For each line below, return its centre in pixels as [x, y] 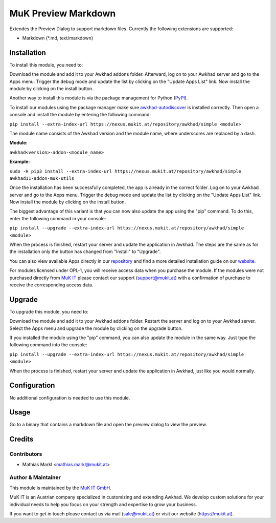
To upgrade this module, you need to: [49, 311]
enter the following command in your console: [58, 218]
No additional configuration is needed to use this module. [70, 398]
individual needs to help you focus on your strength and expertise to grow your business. [103, 504]
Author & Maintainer [35, 477]
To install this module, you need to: [46, 65]
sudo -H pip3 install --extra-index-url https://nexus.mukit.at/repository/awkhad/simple [125, 171]
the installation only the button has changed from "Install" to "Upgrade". [85, 252]
